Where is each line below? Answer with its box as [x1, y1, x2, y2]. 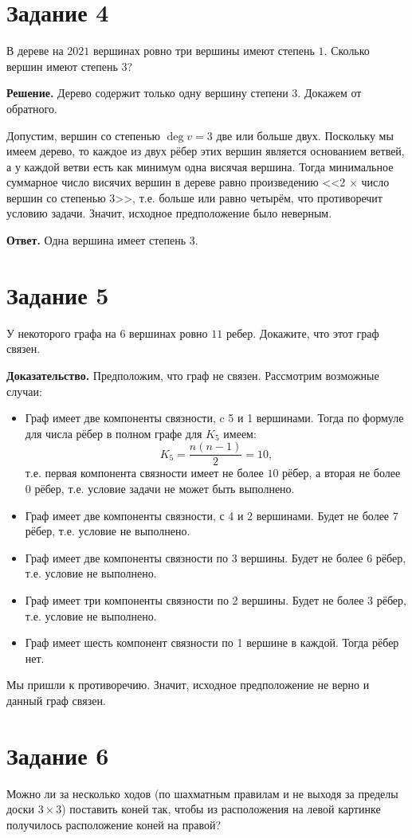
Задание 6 [6, 738, 109, 771]
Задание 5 [6, 278, 109, 311]
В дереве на [6, 42, 64, 59]
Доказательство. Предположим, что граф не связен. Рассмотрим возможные [6, 366, 379, 383]
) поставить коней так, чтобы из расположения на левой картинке [61, 801, 381, 817]
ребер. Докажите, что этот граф [226, 324, 379, 341]
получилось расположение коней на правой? [6, 816, 221, 832]
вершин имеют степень [6, 57, 118, 74]
